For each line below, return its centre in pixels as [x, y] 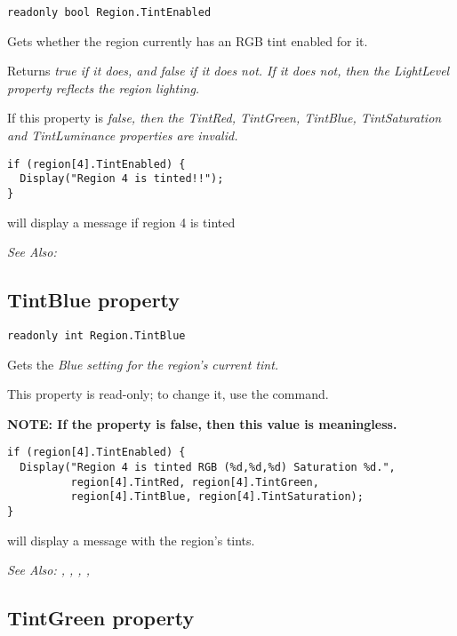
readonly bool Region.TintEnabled [109, 12]
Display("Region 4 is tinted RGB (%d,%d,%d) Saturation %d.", [208, 468]
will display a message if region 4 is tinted [121, 222]
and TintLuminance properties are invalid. [123, 135]
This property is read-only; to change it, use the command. [168, 394]
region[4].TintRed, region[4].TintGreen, [195, 482]
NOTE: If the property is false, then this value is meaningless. [202, 423]
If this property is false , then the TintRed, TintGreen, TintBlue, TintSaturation [224, 118]
